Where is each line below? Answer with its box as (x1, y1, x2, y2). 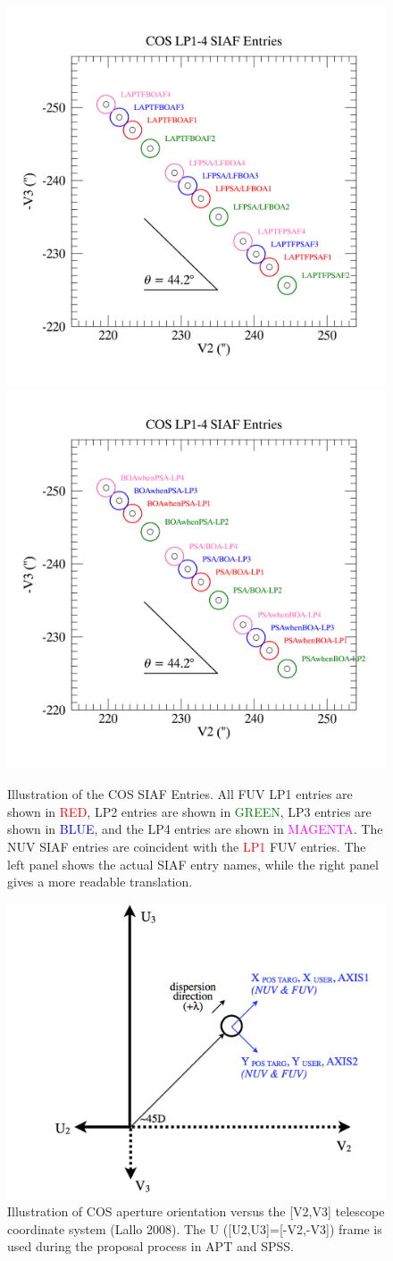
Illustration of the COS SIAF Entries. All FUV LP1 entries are (7, 785, 353, 803)
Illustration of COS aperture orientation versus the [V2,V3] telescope (7, 1202, 385, 1221)
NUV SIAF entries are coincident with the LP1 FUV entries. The (7, 836, 366, 855)
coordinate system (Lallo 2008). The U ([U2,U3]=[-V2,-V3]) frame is (7, 1219, 382, 1238)
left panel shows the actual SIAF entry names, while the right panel (7, 854, 379, 873)
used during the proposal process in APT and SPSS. (7, 1237, 294, 1256)
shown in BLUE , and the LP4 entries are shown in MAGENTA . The (7, 820, 383, 838)
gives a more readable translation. (7, 872, 193, 891)
